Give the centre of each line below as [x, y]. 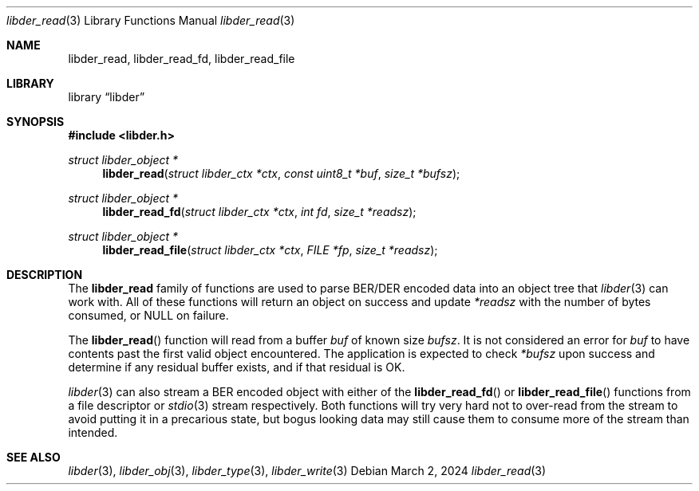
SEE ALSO [34, 457]
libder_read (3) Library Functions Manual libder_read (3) [151, 20]
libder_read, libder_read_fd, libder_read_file [182, 59]
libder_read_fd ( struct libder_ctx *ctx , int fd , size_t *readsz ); [259, 212]
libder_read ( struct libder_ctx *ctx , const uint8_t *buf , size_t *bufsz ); [281, 173]
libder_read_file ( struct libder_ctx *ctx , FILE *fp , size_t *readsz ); [270, 250]
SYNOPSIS [36, 122]
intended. [93, 432]
